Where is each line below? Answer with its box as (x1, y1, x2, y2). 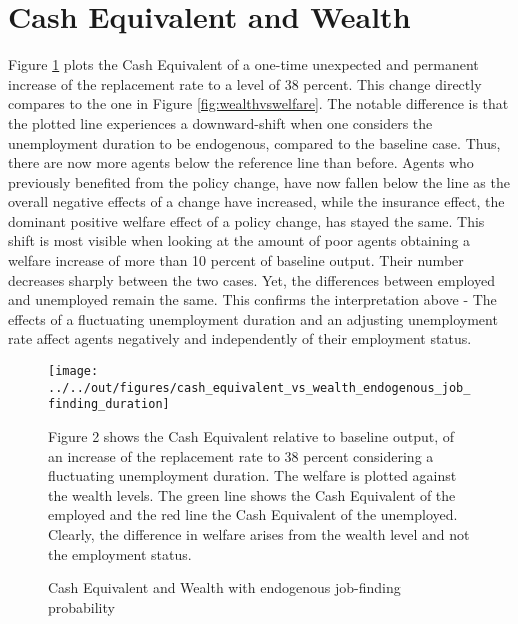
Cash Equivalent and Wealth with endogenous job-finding (48, 577, 401, 598)
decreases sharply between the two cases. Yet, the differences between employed (8, 269, 495, 290)
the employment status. (48, 543, 192, 564)
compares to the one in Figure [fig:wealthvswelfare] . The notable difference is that (8, 93, 509, 114)
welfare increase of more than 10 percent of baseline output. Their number (8, 250, 464, 271)
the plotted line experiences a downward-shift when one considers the (8, 112, 433, 133)
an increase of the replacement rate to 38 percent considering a (48, 445, 434, 466)
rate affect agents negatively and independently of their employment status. (8, 328, 472, 349)
